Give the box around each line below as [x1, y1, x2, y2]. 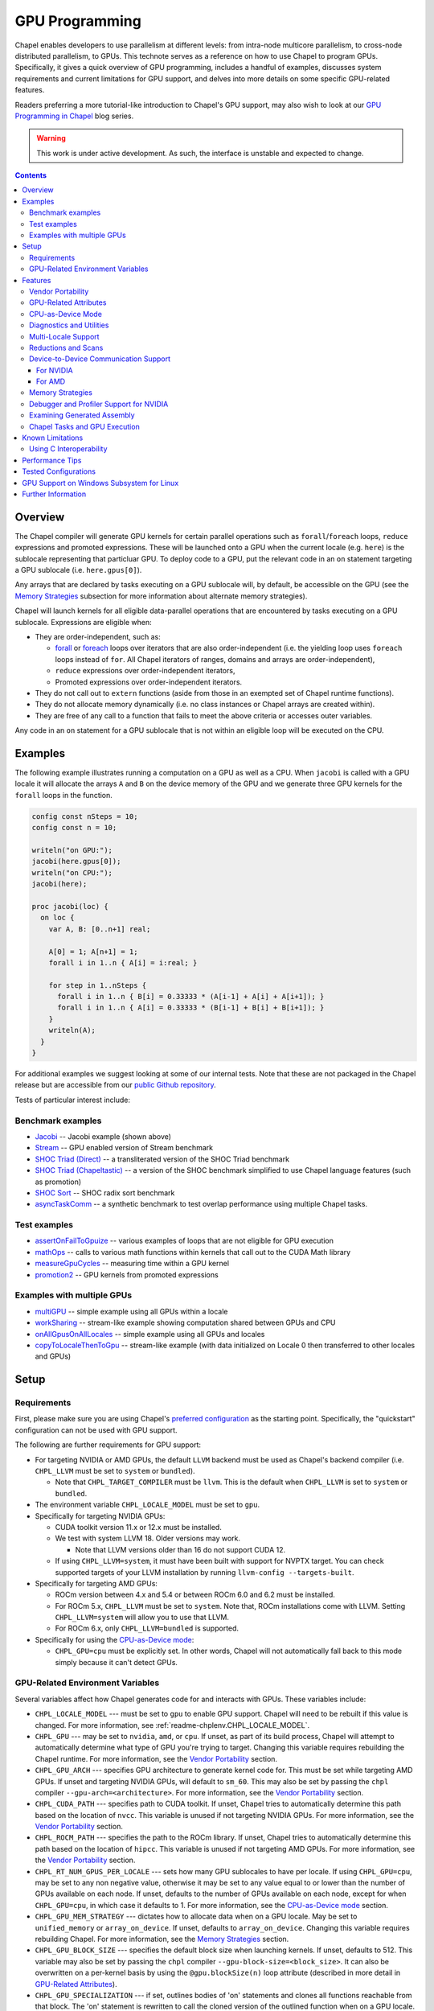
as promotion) [35, 1177, 82, 1186]
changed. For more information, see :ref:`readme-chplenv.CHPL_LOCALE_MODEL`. [35, 1720, 309, 1729]
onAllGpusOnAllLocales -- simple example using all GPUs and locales [35, 1329, 265, 1339]
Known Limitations [22, 433, 84, 442]
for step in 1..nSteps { [48, 981, 147, 989]
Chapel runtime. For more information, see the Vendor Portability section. [35, 1754, 277, 1763]
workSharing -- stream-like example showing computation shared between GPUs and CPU [35, 1318, 337, 1327]
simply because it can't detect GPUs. [55, 1657, 178, 1667]
